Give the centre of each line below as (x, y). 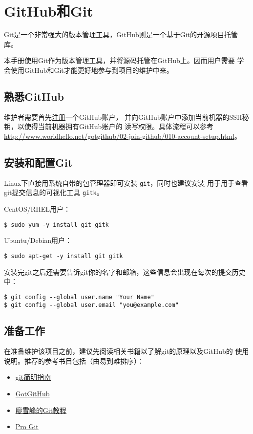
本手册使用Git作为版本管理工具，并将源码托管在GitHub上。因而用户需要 (119, 60)
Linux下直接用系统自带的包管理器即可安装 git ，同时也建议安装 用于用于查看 (126, 183)
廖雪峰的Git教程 (41, 410)
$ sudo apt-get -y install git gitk (63, 256)
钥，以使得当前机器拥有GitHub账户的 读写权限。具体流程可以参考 (109, 126)
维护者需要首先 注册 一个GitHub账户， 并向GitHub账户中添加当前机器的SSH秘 (126, 117)
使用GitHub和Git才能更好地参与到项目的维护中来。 (92, 70)
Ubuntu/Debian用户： (38, 240)
